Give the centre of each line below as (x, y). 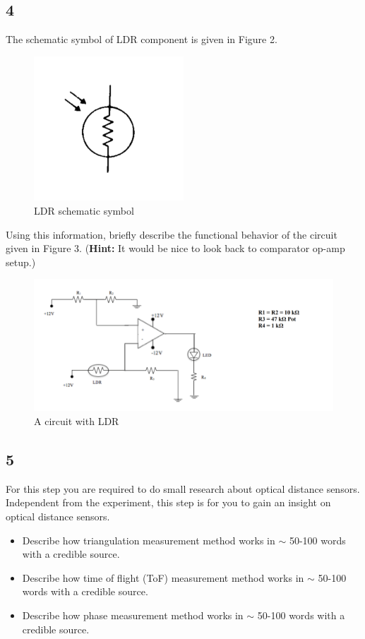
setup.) (21, 262)
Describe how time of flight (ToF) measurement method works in (163, 577)
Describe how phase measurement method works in (133, 615)
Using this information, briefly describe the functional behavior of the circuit (172, 234)
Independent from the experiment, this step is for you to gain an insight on (168, 502)
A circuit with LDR (77, 421)
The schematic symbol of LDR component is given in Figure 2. (142, 39)
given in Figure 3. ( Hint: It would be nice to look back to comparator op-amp (175, 248)
